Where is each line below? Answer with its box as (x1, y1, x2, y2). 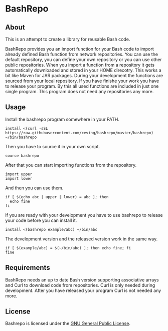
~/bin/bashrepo (5, 135, 37, 140)
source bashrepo (5, 153, 39, 158)
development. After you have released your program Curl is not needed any (5, 287, 161, 293)
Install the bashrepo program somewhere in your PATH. (5, 116, 119, 122)
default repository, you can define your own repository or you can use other (5, 57, 162, 63)
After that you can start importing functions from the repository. (5, 162, 137, 168)
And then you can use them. (5, 185, 64, 191)
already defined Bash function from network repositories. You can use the (5, 51, 158, 57)
